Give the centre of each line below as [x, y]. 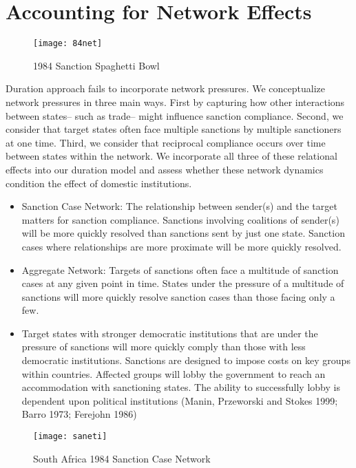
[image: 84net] [68, 44]
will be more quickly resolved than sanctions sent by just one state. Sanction [183, 233]
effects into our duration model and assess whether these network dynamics [165, 169]
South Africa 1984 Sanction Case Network [122, 458]
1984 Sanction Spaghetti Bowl [96, 65]
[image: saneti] [70, 437]
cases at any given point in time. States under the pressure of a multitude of [183, 283]
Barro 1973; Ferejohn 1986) [79, 414]
